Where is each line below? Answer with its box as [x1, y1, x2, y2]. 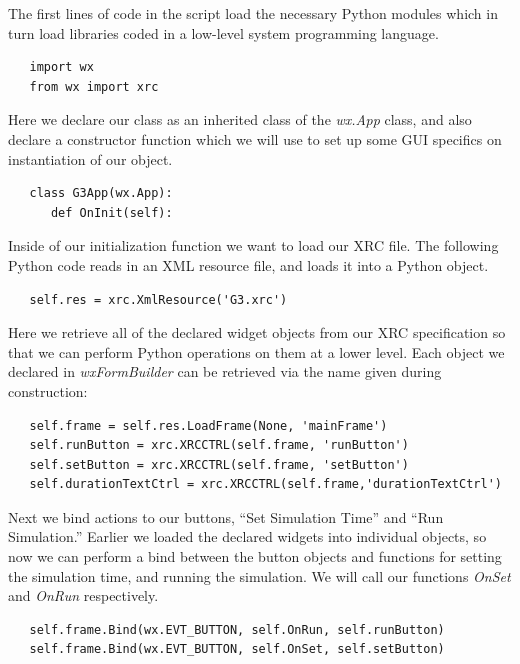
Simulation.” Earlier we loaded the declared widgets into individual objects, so [8, 526, 487, 547]
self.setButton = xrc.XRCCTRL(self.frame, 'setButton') [29, 457, 409, 472]
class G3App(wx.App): [29, 186, 173, 201]
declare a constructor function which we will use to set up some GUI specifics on [8, 128, 502, 149]
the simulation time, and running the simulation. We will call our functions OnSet [8, 565, 511, 586]
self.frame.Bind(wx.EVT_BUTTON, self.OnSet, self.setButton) [29, 642, 445, 657]
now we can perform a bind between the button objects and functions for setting [8, 546, 502, 567]
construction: [8, 380, 88, 401]
